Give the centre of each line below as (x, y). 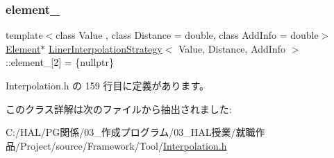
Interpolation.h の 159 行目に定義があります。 (108, 85)
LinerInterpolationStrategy (106, 48)
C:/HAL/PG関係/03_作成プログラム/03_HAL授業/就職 (131, 132)
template (24, 35)
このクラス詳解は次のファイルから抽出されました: (119, 108)
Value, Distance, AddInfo (232, 48)
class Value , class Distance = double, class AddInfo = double (187, 35)
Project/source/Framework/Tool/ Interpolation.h (123, 145)
